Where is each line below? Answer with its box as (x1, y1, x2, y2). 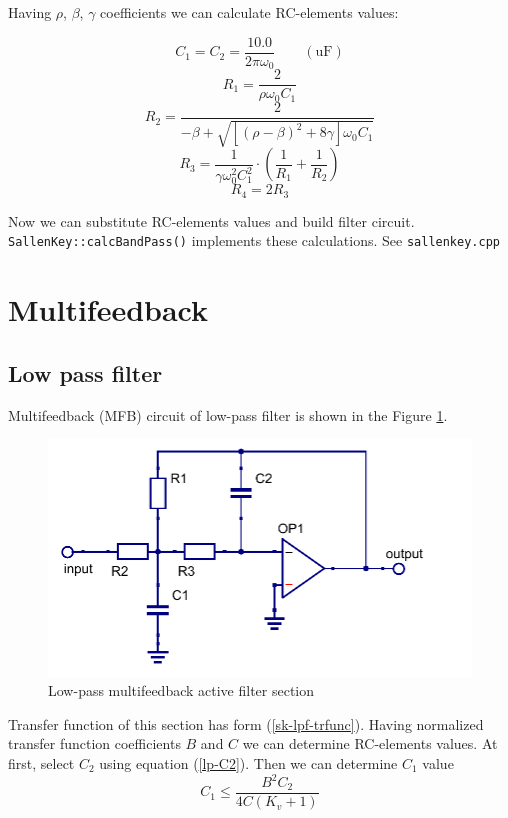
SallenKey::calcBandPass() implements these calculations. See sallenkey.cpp (8, 230, 500, 251)
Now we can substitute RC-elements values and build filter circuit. (8, 210, 415, 231)
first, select (8, 752, 75, 773)
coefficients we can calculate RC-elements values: (100, 2, 399, 22)
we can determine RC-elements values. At (242, 733, 498, 754)
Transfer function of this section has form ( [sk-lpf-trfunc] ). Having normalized (8, 713, 484, 734)
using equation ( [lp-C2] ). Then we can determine (99, 752, 398, 773)
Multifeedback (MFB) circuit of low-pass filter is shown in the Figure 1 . (8, 404, 448, 425)
